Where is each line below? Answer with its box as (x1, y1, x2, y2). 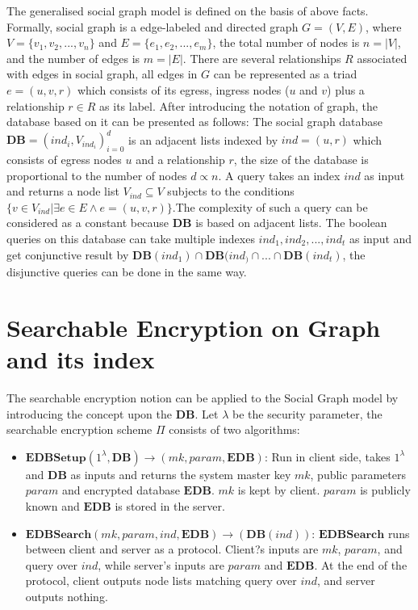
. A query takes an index (218, 166, 341, 183)
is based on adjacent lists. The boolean (195, 214, 387, 231)
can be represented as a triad (213, 65, 357, 82)
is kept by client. (237, 482, 320, 499)
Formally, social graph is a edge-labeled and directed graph (6, 18, 299, 35)
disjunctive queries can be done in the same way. (6, 263, 247, 280)
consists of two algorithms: (169, 421, 300, 438)
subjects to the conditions (167, 183, 295, 200)
